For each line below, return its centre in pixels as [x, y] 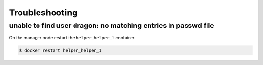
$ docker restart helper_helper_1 [60, 50]
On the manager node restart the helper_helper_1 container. [72, 38]
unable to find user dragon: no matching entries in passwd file [112, 26]
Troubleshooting [43, 13]
